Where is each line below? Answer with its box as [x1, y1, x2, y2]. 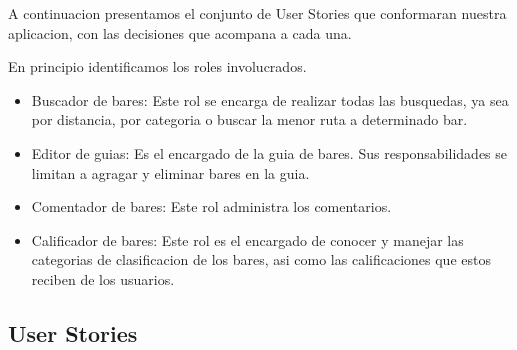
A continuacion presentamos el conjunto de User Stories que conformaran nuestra [8, 3, 507, 23]
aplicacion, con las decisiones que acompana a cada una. [8, 22, 352, 43]
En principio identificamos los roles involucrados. [8, 56, 307, 77]
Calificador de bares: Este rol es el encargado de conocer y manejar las [31, 229, 464, 250]
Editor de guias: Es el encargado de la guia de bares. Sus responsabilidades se [31, 142, 508, 163]
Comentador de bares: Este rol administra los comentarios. [31, 196, 392, 217]
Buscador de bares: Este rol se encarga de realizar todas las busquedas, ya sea [31, 89, 509, 110]
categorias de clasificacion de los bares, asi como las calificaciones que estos [31, 249, 491, 270]
